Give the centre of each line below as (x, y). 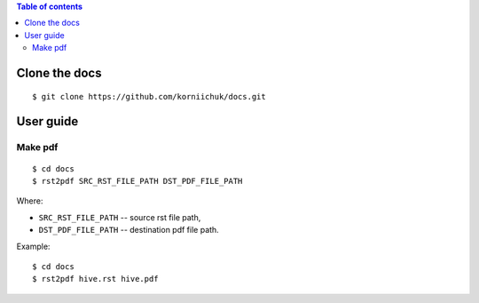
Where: (30, 201)
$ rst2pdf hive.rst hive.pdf (95, 279)
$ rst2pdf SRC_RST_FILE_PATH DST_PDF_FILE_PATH (137, 181)
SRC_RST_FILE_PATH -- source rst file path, (120, 217)
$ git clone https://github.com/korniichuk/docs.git (149, 96)
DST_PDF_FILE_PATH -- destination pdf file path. (129, 230)
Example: (33, 246)
